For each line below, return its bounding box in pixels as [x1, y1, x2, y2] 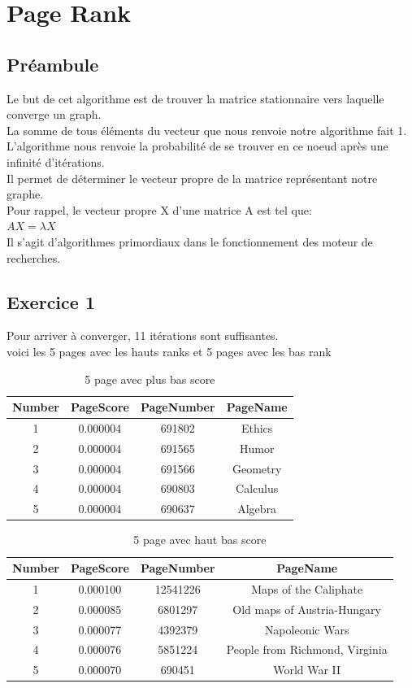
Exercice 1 [7, 289, 95, 314]
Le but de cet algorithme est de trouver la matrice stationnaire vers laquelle [7, 89, 384, 107]
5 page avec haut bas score [133, 531, 267, 548]
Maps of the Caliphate [251, 580, 363, 597]
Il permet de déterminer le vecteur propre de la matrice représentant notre [7, 169, 378, 186]
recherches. [7, 249, 61, 266]
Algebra [237, 500, 277, 517]
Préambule [7, 51, 99, 76]
